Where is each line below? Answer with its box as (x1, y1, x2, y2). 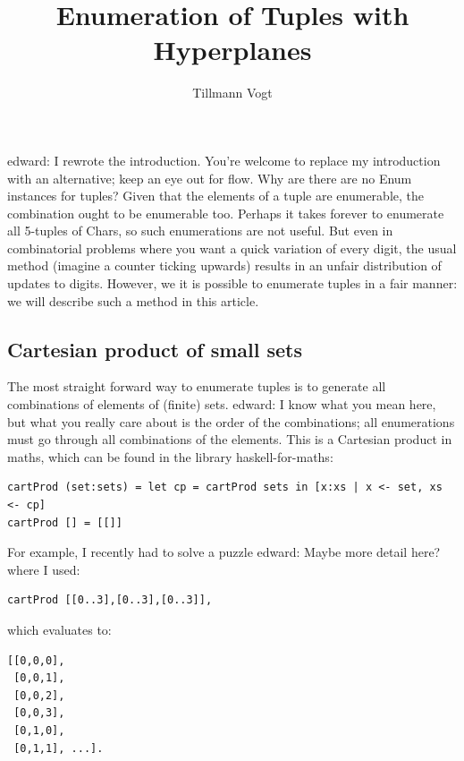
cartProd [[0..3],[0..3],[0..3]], (7, 594, 213, 607)
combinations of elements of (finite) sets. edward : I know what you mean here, (7, 395, 436, 414)
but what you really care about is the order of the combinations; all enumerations (7, 412, 455, 431)
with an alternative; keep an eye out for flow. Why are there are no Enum (7, 168, 412, 187)
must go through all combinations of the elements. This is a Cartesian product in (7, 430, 452, 449)
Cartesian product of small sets (7, 335, 302, 363)
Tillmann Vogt (192, 83, 273, 102)
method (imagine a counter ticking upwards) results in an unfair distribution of (7, 256, 442, 275)
